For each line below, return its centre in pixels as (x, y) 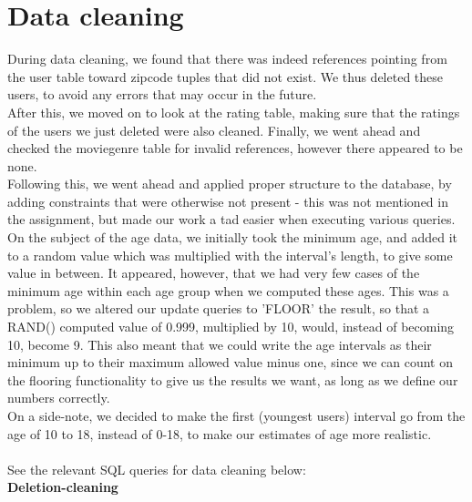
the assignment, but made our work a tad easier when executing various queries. (231, 219)
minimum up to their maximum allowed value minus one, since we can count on (230, 362)
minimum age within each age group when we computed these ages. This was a (228, 290)
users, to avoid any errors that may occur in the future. (162, 94)
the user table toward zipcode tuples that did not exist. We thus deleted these (226, 76)
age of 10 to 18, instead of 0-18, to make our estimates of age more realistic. (220, 433)
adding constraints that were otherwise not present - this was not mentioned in (228, 201)
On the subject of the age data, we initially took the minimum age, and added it (232, 237)
